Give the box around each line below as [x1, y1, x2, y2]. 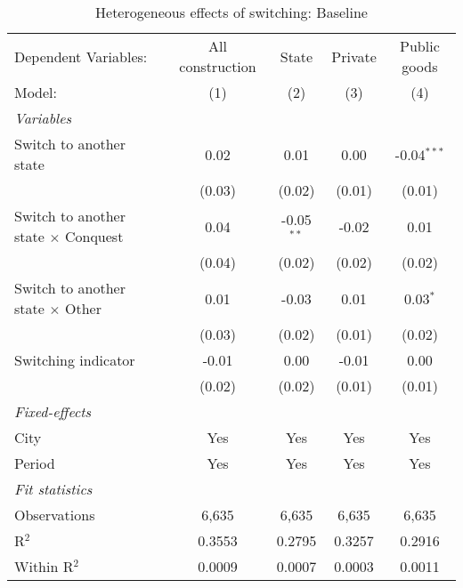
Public [400, 36, 440, 56]
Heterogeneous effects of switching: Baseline [95, 2, 368, 22]
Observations [14, 504, 95, 525]
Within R [14, 556, 74, 576]
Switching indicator [14, 350, 135, 370]
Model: [14, 82, 58, 102]
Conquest [64, 226, 124, 246]
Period [14, 453, 55, 473]
